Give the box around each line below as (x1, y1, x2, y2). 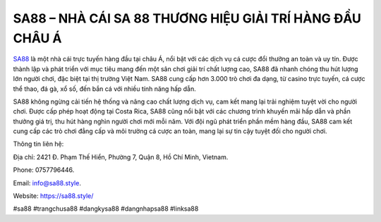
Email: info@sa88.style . (13, 178, 81, 187)
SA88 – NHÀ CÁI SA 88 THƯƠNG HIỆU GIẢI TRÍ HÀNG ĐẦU (13, 11, 361, 26)
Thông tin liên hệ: (13, 140, 64, 148)
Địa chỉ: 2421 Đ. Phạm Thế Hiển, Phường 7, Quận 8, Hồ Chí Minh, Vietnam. (13, 152, 229, 161)
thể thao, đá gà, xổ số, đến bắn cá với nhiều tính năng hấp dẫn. (13, 85, 197, 93)
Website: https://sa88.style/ (13, 192, 94, 200)
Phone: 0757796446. (13, 166, 75, 174)
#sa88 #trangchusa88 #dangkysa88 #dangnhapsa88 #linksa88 (13, 204, 199, 213)
